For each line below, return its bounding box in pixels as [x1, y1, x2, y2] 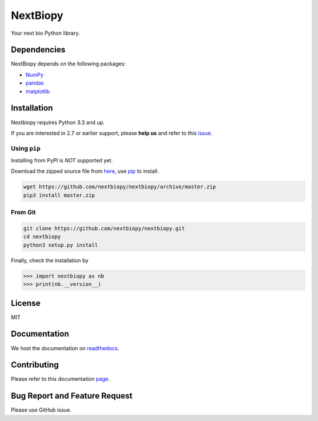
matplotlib [25, 87, 50, 94]
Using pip [11, 144, 41, 152]
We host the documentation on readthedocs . [11, 344, 120, 351]
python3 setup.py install [23, 241, 98, 248]
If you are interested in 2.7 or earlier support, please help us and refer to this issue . [11, 129, 213, 136]
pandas [25, 80, 44, 87]
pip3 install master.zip [23, 192, 95, 198]
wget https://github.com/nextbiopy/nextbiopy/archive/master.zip [23, 184, 216, 190]
